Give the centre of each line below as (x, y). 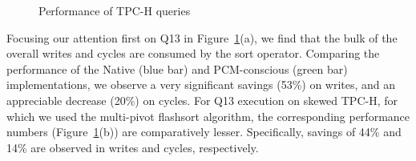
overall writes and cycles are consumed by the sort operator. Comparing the (193, 53)
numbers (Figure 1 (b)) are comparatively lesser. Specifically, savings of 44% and (204, 132)
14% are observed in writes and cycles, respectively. (133, 147)
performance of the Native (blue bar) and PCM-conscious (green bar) (177, 68)
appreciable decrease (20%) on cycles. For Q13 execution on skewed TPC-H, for (202, 100)
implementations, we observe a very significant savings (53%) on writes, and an (201, 85)
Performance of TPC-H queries (115, 10)
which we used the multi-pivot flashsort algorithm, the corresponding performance (208, 116)
